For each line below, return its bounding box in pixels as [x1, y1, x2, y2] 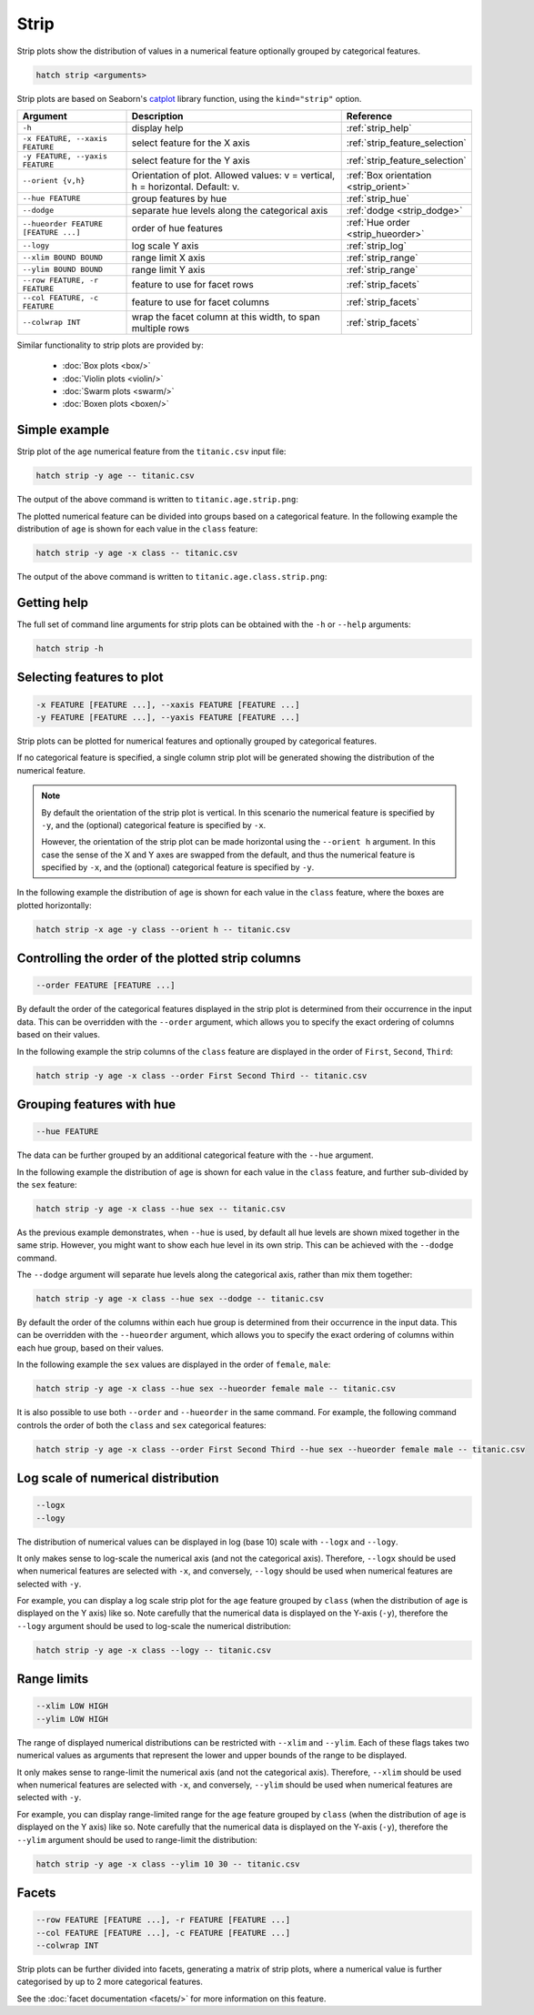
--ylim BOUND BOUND [22, 265, 104, 275]
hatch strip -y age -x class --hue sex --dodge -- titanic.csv [35, 1293, 325, 1304]
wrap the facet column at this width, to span [131, 310, 320, 323]
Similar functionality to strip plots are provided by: [16, 339, 204, 350]
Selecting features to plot [16, 670, 164, 685]
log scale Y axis [131, 239, 199, 252]
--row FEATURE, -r [22, 275, 99, 285]
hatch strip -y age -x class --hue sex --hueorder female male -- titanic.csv [35, 1383, 396, 1394]
